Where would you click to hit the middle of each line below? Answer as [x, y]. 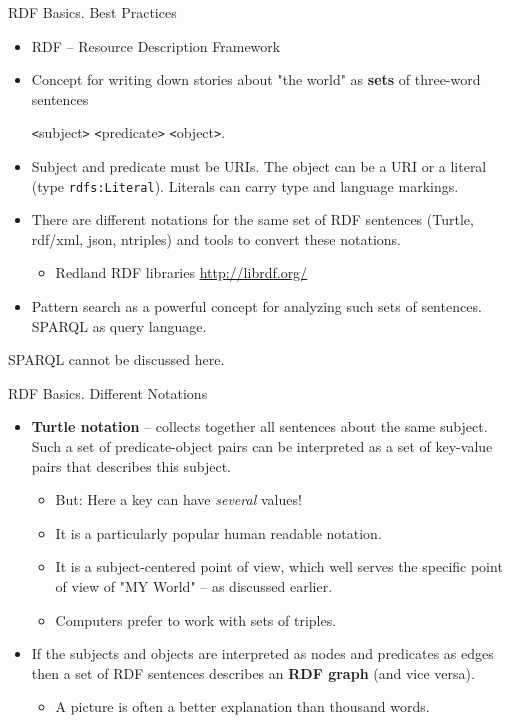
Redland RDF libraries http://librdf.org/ [181, 272]
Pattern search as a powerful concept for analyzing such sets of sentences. [256, 306]
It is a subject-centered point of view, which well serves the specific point [279, 566]
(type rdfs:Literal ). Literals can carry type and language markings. [245, 185]
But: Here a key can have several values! [178, 499]
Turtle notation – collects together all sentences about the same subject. [259, 426]
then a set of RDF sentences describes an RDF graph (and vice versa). [253, 672]
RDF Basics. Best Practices [92, 12]
